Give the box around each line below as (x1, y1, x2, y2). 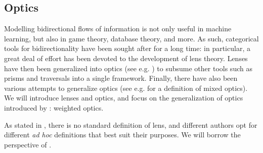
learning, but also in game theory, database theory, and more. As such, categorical (4, 33, 259, 43)
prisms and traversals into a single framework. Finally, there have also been (4, 73, 238, 83)
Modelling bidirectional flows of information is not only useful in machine (4, 23, 232, 34)
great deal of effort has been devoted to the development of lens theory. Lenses (4, 53, 248, 63)
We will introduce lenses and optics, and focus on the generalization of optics (4, 92, 243, 103)
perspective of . (4, 139, 52, 149)
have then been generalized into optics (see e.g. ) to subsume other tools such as (4, 63, 252, 73)
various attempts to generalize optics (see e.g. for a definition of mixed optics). (4, 82, 248, 93)
